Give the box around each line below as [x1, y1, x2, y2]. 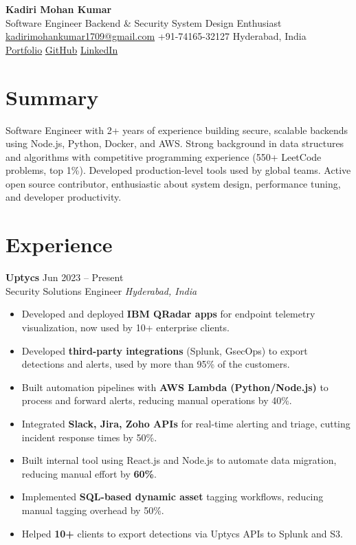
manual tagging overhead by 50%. [21, 502, 164, 517]
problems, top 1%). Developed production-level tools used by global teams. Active [5, 163, 351, 177]
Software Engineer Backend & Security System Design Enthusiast [5, 15, 282, 30]
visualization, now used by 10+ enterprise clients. [21, 320, 230, 334]
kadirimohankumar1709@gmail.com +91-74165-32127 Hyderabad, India [5, 29, 307, 43]
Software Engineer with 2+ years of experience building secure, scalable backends [5, 122, 348, 137]
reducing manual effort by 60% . [21, 466, 157, 480]
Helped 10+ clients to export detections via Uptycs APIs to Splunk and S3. [21, 526, 343, 540]
